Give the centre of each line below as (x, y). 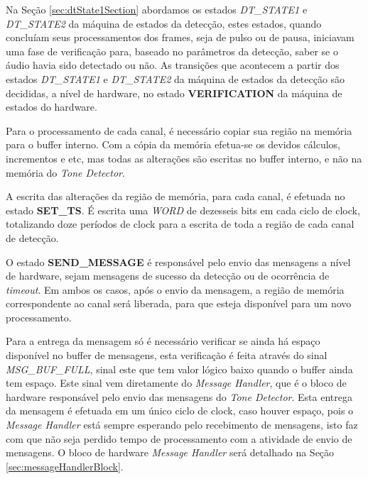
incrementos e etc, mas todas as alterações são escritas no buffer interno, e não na (184, 158)
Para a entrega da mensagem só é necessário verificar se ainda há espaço (163, 341)
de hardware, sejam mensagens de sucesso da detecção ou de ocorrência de (168, 276)
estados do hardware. (52, 107)
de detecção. (32, 237)
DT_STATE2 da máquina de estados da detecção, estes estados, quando (164, 23)
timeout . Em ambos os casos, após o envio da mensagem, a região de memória (175, 289)
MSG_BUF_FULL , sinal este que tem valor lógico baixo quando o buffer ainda (179, 369)
